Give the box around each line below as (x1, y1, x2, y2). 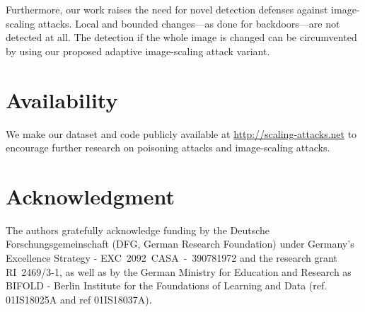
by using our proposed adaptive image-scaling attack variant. (6, 43, 270, 58)
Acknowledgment (6, 181, 175, 210)
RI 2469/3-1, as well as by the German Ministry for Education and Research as (6, 264, 352, 279)
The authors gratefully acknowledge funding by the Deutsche (6, 222, 270, 237)
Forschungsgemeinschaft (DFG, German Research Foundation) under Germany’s (6, 236, 354, 251)
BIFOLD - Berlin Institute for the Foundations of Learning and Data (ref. (6, 278, 328, 293)
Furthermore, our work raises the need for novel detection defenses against (6, 2, 328, 16)
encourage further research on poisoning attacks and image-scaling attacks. (6, 140, 330, 155)
